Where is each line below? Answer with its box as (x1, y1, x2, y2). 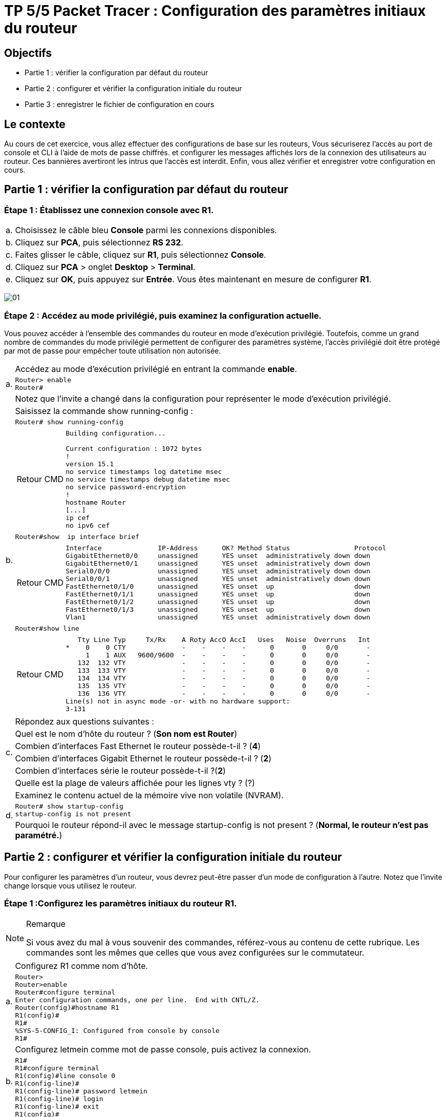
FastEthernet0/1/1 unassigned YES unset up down (66, 590, 370, 598)
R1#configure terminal (15, 1064, 99, 1072)
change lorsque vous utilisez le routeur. (4, 881, 137, 890)
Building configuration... (66, 429, 166, 437)
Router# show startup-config (15, 802, 123, 810)
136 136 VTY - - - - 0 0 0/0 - (77, 689, 370, 697)
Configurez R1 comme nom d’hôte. (15, 960, 148, 971)
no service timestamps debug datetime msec (66, 475, 230, 483)
